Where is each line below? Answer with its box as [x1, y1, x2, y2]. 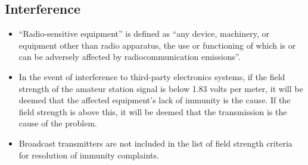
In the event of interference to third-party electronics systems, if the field [18, 70, 285, 82]
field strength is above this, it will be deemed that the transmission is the [18, 105, 287, 118]
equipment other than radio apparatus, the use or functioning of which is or [18, 39, 296, 51]
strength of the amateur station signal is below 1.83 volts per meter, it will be [18, 82, 303, 94]
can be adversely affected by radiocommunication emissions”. [18, 50, 241, 63]
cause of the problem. [18, 117, 97, 129]
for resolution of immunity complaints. [18, 148, 159, 161]
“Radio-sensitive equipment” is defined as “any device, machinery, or [18, 27, 269, 40]
